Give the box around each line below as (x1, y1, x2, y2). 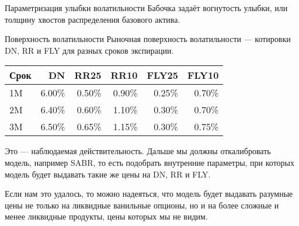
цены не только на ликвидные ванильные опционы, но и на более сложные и (5, 199, 279, 211)
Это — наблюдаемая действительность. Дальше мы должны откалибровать (5, 145, 271, 157)
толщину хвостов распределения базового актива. (5, 13, 180, 25)
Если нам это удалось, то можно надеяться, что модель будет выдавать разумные (5, 187, 293, 200)
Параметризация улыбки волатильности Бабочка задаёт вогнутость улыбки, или (5, 2, 288, 13)
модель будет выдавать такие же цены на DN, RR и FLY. (5, 168, 211, 180)
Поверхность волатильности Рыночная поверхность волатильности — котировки (5, 33, 291, 45)
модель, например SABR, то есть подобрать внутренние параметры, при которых (5, 156, 294, 168)
